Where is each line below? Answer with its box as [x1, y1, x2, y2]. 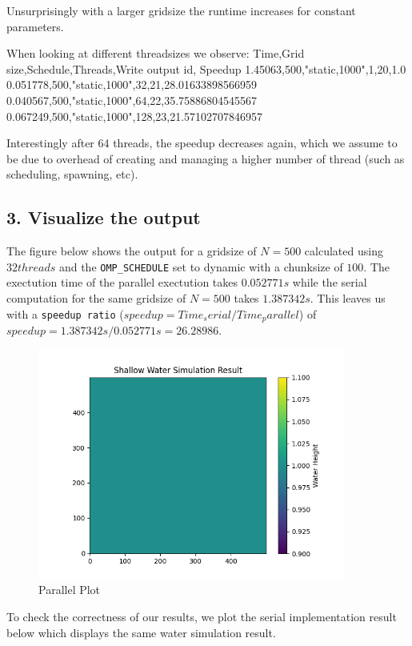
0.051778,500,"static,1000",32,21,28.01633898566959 [6, 76, 258, 93]
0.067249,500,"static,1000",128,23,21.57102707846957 [6, 107, 263, 124]
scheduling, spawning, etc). [6, 166, 138, 183]
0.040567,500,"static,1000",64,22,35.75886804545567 [6, 91, 258, 108]
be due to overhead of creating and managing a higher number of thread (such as [6, 150, 405, 167]
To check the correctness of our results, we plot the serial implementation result [6, 608, 397, 624]
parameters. [6, 18, 64, 34]
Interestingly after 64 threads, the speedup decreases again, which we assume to [6, 134, 398, 151]
